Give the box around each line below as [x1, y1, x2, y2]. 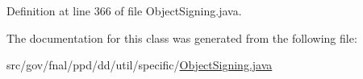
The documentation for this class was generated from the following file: [6, 29, 357, 46]
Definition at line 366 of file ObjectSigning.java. [6, 2, 242, 19]
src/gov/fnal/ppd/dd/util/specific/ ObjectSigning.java [6, 56, 273, 73]
